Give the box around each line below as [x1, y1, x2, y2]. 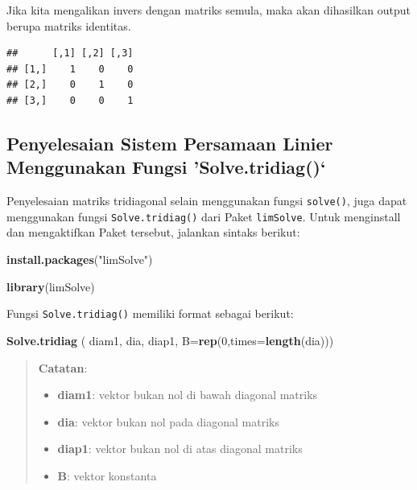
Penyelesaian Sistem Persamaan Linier [6, 130, 333, 155]
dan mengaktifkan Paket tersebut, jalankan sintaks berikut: [6, 224, 300, 241]
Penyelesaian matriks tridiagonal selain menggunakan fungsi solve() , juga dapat [6, 192, 407, 209]
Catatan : [38, 359, 88, 376]
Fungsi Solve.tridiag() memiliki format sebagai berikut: [6, 305, 294, 322]
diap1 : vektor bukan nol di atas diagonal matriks [57, 440, 303, 457]
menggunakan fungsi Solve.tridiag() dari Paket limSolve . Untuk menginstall [6, 208, 401, 224]
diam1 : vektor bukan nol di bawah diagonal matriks [57, 386, 318, 403]
